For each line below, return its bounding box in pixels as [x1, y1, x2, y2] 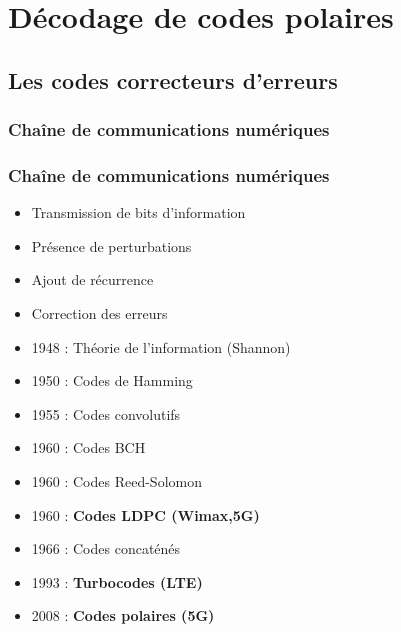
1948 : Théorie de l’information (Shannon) [31, 336, 291, 357]
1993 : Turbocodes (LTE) [31, 571, 203, 592]
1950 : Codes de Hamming [31, 370, 193, 391]
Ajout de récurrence [31, 269, 154, 290]
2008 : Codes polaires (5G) [31, 605, 215, 626]
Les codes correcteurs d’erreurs [8, 64, 338, 95]
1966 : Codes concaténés [31, 538, 181, 559]
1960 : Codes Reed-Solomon [31, 470, 202, 491]
